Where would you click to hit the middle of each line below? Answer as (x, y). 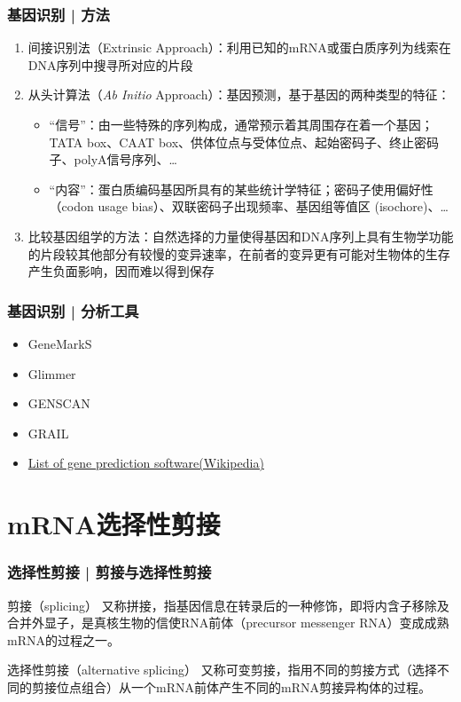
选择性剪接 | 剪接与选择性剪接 (109, 572)
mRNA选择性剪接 (114, 524)
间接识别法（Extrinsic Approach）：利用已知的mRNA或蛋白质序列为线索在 (239, 47)
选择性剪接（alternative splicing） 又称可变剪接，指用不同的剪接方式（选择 (222, 670)
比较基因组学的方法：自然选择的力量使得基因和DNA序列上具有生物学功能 (241, 236)
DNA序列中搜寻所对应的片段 (110, 64)
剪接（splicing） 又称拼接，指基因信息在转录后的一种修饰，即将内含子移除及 (228, 605)
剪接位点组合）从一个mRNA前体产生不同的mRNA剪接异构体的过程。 (231, 686)
